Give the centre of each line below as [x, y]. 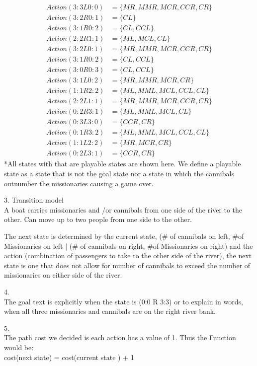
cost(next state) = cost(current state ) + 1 [69, 357]
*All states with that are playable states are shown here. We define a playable [123, 164]
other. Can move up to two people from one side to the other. [98, 219]
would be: [19, 347]
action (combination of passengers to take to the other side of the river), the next [128, 256]
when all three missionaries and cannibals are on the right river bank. [110, 311]
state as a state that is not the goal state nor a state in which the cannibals [119, 174]
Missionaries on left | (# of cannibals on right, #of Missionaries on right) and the [128, 246]
